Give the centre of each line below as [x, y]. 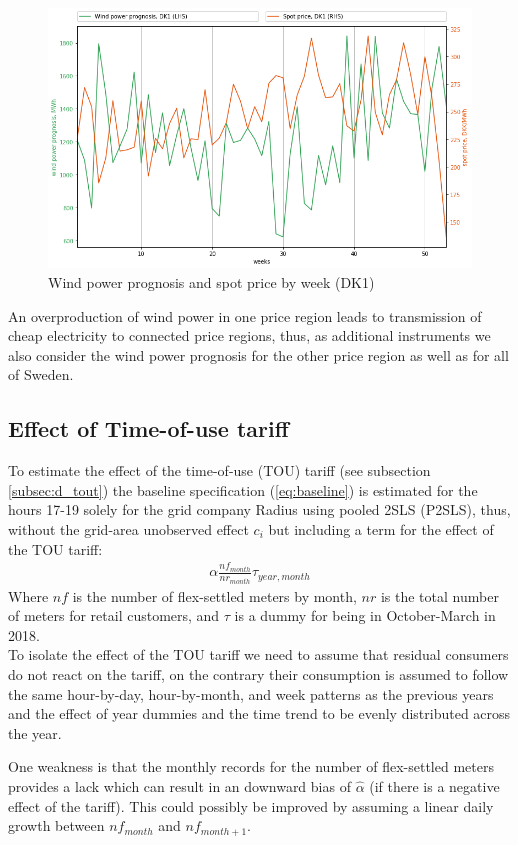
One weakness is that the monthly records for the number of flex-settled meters [251, 766]
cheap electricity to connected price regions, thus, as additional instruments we [249, 335]
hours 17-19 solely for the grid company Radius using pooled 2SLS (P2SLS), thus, [259, 509]
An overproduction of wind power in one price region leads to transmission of [245, 315]
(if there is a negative [434, 785]
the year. [35, 732]
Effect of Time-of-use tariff [148, 428]
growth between [56, 825]
